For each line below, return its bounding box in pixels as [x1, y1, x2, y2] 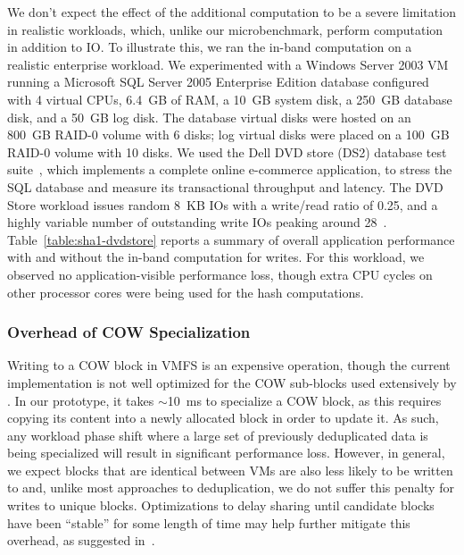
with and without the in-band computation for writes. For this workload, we [7, 248, 425, 266]
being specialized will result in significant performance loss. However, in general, [7, 443, 445, 462]
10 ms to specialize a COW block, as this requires [167, 391, 442, 409]
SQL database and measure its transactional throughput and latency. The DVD [7, 177, 443, 196]
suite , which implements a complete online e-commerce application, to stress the [7, 160, 452, 179]
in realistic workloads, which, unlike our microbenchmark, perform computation [7, 20, 443, 38]
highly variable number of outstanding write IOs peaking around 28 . [7, 213, 387, 231]
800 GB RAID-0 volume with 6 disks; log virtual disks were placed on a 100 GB [7, 125, 450, 144]
